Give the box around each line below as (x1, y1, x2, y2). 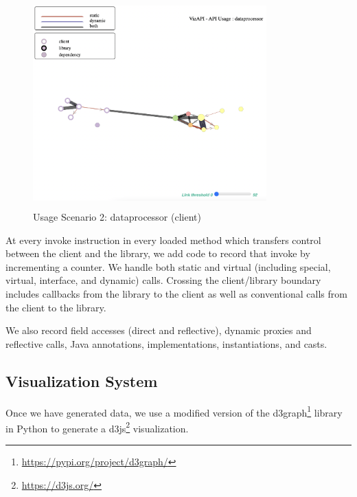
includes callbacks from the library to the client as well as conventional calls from (5, 286, 347, 300)
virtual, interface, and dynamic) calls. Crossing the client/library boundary (5, 273, 321, 287)
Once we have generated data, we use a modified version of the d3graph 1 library (5, 403, 343, 419)
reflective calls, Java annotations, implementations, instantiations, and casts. (5, 336, 327, 351)
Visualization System (5, 370, 158, 391)
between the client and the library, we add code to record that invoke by (5, 246, 310, 261)
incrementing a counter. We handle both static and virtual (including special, (5, 259, 331, 274)
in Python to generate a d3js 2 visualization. (5, 419, 189, 435)
